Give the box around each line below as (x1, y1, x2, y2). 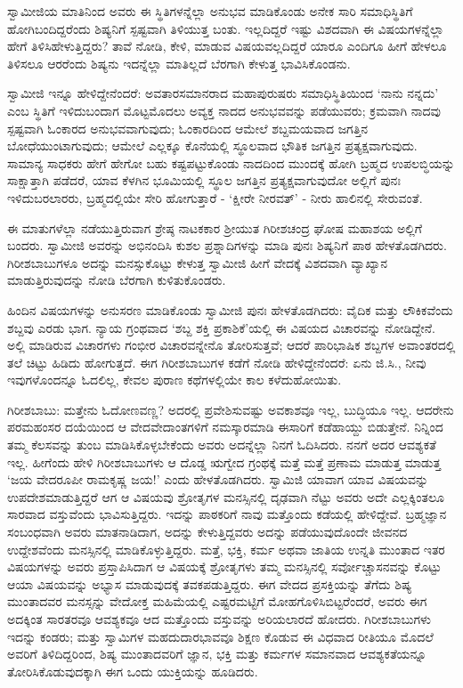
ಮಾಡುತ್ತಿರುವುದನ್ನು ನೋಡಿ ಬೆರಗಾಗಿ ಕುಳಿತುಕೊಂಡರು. (7, 271, 226, 289)
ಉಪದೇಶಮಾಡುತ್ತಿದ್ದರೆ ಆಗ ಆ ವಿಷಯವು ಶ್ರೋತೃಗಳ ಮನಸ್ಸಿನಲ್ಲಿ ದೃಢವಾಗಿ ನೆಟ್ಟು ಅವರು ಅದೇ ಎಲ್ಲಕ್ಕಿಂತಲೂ (7, 487, 444, 506)
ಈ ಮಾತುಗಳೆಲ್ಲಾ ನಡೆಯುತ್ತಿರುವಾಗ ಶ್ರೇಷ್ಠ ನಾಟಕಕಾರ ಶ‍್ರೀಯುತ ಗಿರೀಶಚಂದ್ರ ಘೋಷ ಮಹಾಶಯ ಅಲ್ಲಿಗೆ (7, 218, 423, 237)
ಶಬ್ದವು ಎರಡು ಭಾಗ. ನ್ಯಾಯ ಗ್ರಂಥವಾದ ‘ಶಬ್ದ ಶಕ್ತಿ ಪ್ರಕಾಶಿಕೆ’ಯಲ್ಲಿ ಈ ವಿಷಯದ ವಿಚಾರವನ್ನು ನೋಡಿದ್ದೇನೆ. (7, 318, 435, 336)
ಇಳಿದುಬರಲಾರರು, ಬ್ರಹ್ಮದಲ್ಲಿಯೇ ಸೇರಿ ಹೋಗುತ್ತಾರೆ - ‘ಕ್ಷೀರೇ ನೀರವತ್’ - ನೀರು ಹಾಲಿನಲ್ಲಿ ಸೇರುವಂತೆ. (7, 188, 423, 206)
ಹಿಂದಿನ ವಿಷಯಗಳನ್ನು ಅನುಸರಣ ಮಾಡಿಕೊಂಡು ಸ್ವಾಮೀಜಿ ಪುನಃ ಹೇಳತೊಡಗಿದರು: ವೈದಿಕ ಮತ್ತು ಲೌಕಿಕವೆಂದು (7, 300, 453, 319)
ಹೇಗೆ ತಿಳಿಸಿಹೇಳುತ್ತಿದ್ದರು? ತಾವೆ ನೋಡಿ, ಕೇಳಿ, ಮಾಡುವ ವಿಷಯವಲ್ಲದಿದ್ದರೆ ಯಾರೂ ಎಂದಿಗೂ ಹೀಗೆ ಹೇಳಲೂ (7, 36, 447, 55)
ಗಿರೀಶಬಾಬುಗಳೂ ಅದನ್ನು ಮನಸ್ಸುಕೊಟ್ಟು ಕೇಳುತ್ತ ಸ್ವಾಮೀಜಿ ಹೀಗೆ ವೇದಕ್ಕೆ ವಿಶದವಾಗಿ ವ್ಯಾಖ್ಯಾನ (7, 253, 388, 271)
